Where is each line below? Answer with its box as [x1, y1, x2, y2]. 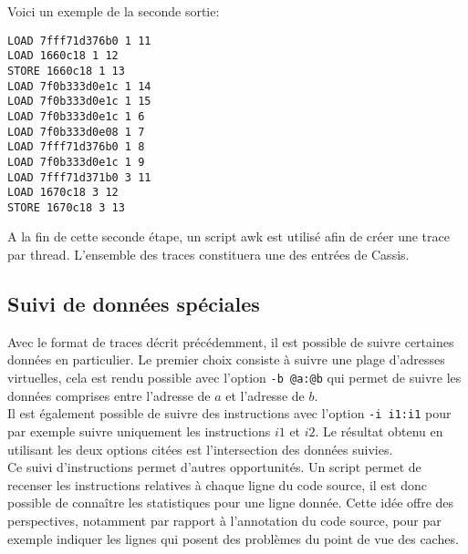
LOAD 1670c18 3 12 [7, 186, 119, 200]
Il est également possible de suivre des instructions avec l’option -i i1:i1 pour [7, 404, 452, 423]
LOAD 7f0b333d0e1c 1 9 [7, 155, 145, 169]
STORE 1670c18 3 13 [7, 200, 125, 214]
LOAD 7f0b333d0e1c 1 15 [7, 95, 151, 108]
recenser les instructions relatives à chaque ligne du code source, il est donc [7, 475, 427, 494]
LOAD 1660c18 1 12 [7, 49, 119, 63]
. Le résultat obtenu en [315, 421, 443, 440]
